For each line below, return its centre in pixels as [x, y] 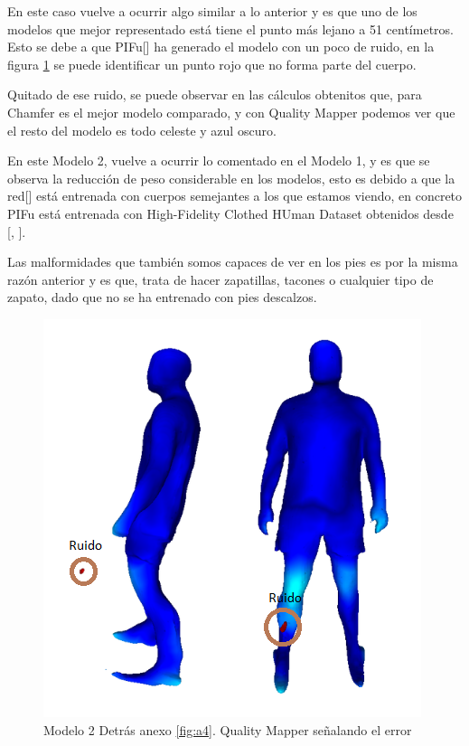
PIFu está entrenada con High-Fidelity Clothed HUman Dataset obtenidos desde [230, 213]
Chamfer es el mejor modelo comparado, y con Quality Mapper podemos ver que [231, 112]
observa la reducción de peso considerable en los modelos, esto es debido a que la [231, 178]
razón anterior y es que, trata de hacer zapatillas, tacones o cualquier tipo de [220, 279]
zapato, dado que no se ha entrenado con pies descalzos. [162, 297]
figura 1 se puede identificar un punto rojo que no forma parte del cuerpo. [212, 64]
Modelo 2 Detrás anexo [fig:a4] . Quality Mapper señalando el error [228, 729]
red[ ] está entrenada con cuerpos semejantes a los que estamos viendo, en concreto [235, 196]
